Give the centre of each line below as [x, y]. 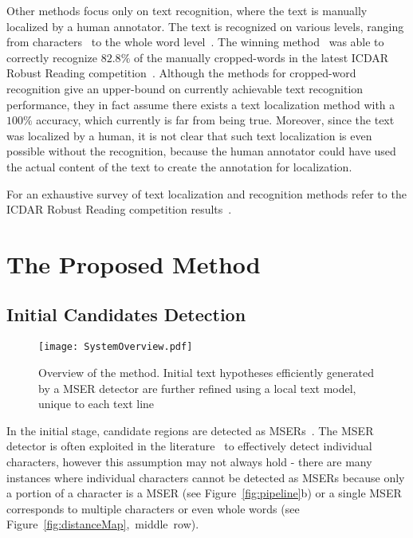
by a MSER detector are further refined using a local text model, [197, 388]
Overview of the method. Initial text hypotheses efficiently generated [206, 372]
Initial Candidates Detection [126, 314]
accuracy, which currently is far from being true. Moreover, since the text [215, 120]
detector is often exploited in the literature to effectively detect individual [189, 446]
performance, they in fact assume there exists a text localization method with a [201, 104]
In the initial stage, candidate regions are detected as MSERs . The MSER [190, 430]
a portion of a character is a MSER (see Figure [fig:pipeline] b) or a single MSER [204, 493]
